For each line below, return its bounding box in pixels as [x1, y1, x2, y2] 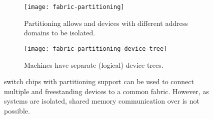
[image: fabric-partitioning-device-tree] [24, 45, 167, 52]
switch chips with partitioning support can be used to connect [4, 76, 194, 87]
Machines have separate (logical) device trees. [24, 59, 163, 70]
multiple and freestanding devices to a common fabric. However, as [4, 86, 209, 96]
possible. [4, 105, 30, 116]
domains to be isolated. [24, 27, 95, 38]
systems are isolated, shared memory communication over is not [4, 96, 200, 106]
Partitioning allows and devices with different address [24, 17, 188, 28]
